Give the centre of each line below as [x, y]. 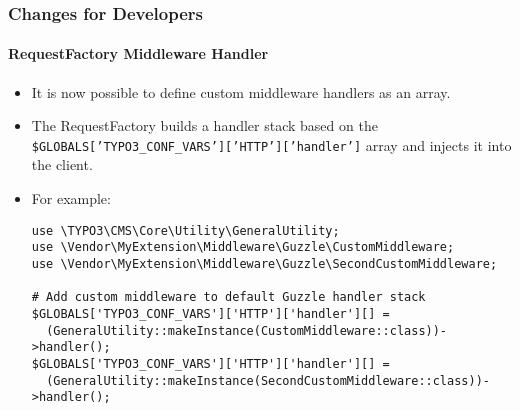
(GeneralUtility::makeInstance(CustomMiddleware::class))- [247, 330]
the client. [62, 164]
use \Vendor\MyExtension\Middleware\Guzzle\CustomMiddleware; [243, 247]
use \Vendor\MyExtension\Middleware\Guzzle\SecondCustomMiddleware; [264, 263]
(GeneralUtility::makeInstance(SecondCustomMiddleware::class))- [268, 380]
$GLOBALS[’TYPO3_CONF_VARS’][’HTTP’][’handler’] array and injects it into [271, 144]
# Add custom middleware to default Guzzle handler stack [228, 297]
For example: [71, 198]
